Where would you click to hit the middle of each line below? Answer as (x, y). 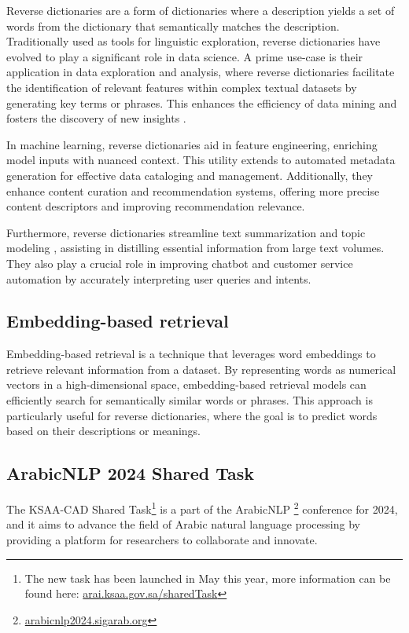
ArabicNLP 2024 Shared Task (130, 473)
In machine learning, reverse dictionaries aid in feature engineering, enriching (192, 144)
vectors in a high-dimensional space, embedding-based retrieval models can (186, 384)
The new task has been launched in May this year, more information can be (208, 578)
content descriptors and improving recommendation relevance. (156, 206)
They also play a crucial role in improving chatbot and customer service (180, 263)
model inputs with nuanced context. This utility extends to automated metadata (201, 160)
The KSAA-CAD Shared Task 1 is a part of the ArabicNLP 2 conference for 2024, (202, 508)
